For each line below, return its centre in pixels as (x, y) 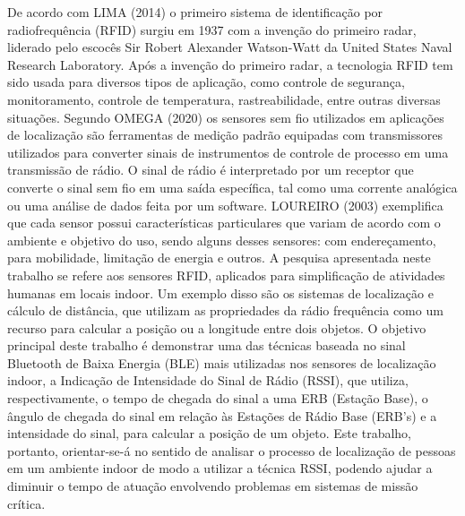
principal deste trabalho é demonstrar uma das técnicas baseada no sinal (207, 345)
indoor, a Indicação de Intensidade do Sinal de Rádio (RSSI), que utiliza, (208, 380)
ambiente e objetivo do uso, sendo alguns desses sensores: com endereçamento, (222, 240)
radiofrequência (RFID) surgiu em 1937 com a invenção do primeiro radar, (212, 29)
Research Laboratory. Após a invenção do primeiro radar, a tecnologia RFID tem (230, 64)
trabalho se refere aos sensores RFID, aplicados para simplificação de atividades (226, 275)
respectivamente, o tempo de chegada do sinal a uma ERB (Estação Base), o (218, 398)
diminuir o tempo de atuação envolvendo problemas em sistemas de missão (213, 486)
